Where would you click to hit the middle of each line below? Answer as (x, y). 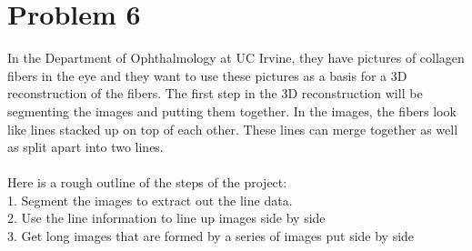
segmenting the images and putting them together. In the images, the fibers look (232, 110)
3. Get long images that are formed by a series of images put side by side (211, 236)
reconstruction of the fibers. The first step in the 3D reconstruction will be (215, 93)
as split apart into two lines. (85, 147)
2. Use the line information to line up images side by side (166, 218)
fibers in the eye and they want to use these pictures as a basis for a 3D (207, 75)
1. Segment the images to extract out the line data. (150, 200)
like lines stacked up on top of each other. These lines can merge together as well (233, 129)
